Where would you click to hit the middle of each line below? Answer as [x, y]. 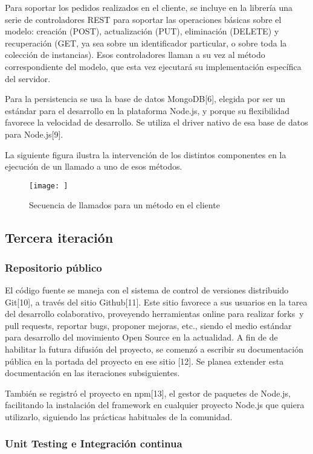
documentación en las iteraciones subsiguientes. [92, 373]
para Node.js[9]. [34, 134]
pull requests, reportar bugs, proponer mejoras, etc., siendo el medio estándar [148, 325]
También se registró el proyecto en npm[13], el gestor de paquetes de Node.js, [148, 393]
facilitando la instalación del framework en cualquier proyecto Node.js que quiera [155, 405]
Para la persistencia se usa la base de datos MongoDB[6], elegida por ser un [145, 99]
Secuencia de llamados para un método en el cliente [124, 205]
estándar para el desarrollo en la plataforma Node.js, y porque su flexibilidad [147, 110]
